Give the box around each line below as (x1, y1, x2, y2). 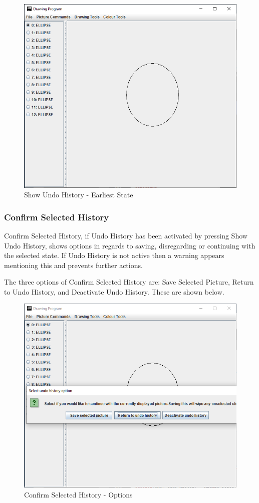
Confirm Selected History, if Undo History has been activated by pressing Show (4, 230, 247, 240)
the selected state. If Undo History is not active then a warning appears (4, 250, 224, 261)
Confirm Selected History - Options (24, 489, 133, 499)
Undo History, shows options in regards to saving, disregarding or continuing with (4, 240, 255, 250)
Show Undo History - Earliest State (24, 189, 133, 200)
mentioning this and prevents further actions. (4, 260, 143, 270)
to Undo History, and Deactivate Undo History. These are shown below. (4, 286, 224, 297)
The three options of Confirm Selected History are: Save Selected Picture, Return (4, 277, 254, 287)
